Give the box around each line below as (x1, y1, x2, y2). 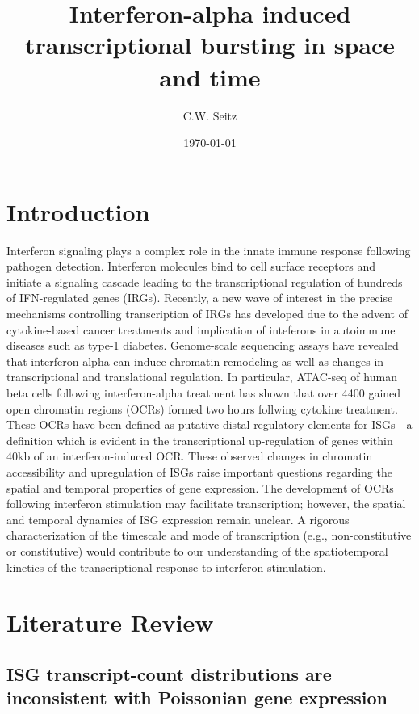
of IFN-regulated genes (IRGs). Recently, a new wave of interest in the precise (6, 289, 393, 306)
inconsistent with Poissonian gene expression (6, 685, 388, 710)
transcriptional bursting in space (25, 28, 395, 61)
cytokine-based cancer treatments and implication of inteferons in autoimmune (6, 321, 396, 338)
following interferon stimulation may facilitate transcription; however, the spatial (6, 495, 406, 512)
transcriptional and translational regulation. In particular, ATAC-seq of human (6, 368, 397, 385)
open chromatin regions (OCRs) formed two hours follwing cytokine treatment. (6, 400, 398, 417)
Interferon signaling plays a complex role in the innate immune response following (6, 241, 411, 258)
